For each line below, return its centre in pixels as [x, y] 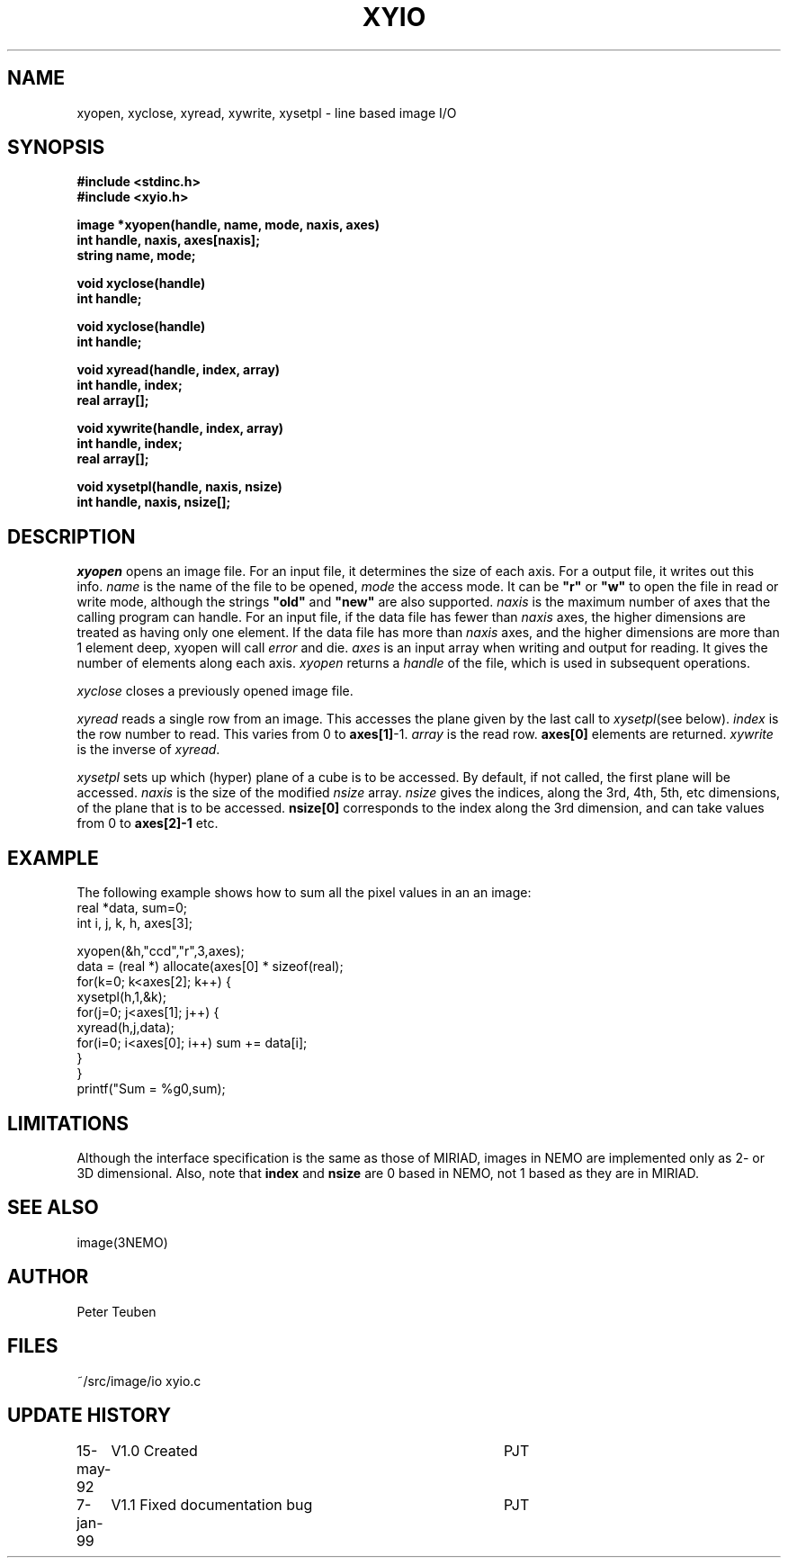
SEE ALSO [53, 1208]
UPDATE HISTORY [90, 1415]
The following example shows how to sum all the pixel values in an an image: [304, 893]
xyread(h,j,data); [125, 1028]
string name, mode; [136, 256]
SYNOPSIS [56, 148]
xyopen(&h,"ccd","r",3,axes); [161, 951]
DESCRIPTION [72, 536]
